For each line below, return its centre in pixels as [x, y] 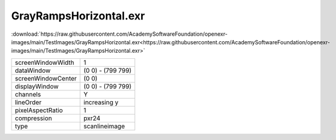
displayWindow [37, 86]
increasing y [101, 102]
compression [34, 118]
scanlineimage [104, 126]
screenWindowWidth [45, 62]
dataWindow [33, 70]
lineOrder [28, 102]
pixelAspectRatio [39, 110]
